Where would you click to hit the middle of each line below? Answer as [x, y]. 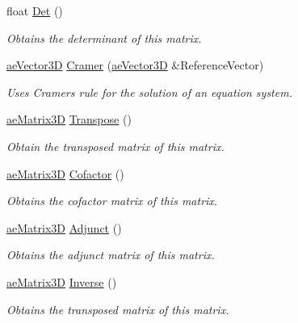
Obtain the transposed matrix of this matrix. [115, 146]
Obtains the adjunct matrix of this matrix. [111, 255]
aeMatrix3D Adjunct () [64, 227]
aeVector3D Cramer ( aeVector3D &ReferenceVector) [135, 65]
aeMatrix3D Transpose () [69, 119]
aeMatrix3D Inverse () [62, 281]
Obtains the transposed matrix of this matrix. [118, 309]
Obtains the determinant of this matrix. [104, 38]
